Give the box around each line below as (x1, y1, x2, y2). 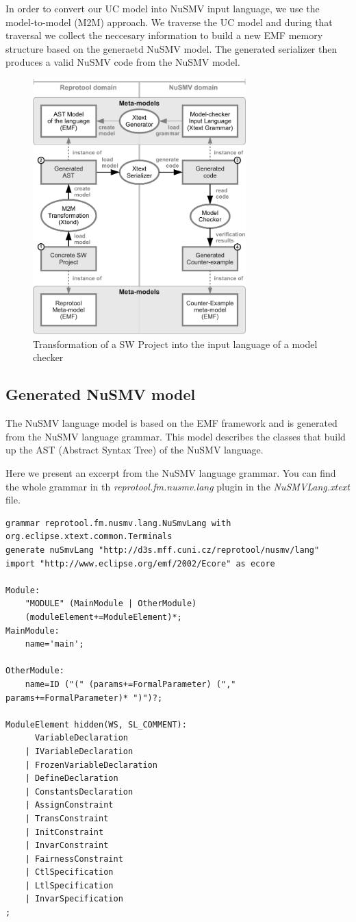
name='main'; (25, 639, 84, 649)
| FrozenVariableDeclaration (25, 760, 157, 770)
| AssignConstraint (25, 800, 114, 810)
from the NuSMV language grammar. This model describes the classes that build (5, 429, 346, 443)
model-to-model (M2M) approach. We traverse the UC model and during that (5, 14, 333, 29)
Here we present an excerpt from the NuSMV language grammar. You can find (5, 466, 336, 480)
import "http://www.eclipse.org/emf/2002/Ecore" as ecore (5, 558, 275, 569)
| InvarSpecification (25, 894, 123, 904)
